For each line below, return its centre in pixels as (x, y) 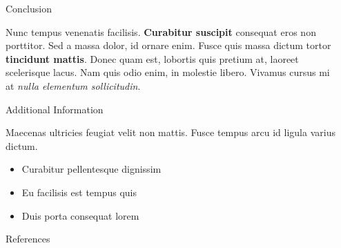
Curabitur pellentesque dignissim (91, 169)
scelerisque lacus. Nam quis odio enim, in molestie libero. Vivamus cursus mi (168, 72)
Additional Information (55, 109)
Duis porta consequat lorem (80, 215)
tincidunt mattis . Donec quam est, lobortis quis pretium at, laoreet (152, 58)
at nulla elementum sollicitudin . (73, 85)
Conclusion (29, 8)
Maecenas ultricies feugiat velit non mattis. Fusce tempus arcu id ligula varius (170, 132)
